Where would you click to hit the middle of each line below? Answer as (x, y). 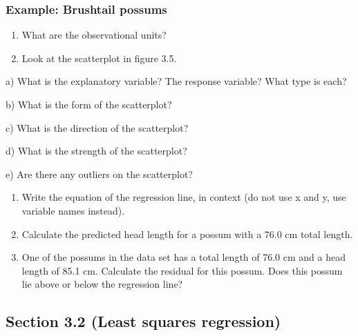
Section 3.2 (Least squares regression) (143, 321)
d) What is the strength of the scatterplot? (96, 151)
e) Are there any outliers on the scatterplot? (99, 174)
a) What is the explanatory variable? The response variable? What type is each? (176, 81)
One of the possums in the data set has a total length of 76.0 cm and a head (183, 257)
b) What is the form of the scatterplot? (89, 104)
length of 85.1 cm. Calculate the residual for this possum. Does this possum (182, 270)
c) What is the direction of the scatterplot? (97, 127)
